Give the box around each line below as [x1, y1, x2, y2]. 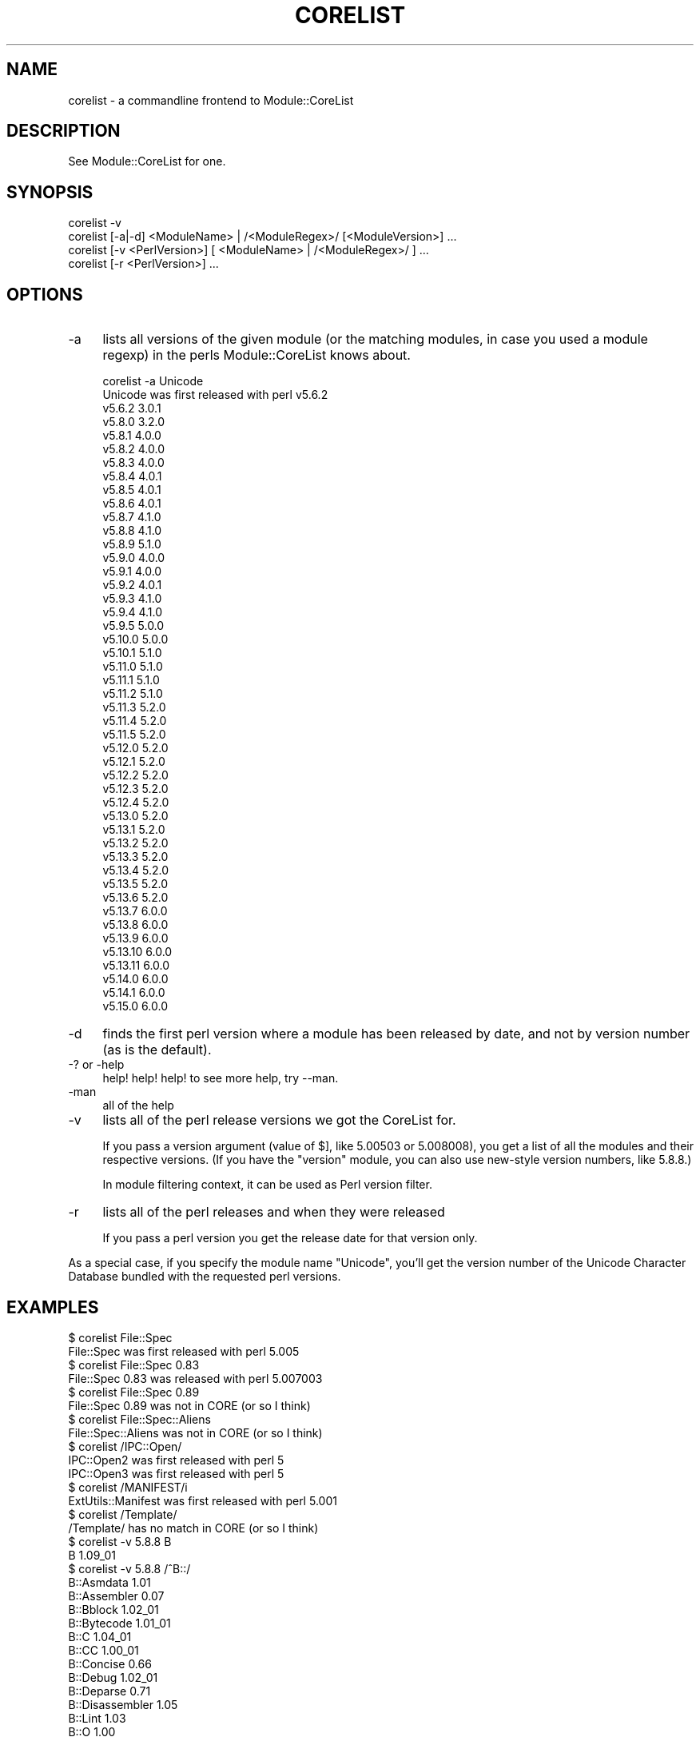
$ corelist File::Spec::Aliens [68, 1412, 211, 1426]
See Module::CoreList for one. [68, 154, 226, 169]
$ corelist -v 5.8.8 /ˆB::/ [68, 1561, 191, 1576]
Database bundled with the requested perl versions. [68, 1269, 341, 1284]
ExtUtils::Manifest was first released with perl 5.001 [68, 1493, 337, 1508]
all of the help [102, 1098, 174, 1113]
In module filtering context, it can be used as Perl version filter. [102, 1177, 432, 1192]
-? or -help [68, 1058, 125, 1072]
